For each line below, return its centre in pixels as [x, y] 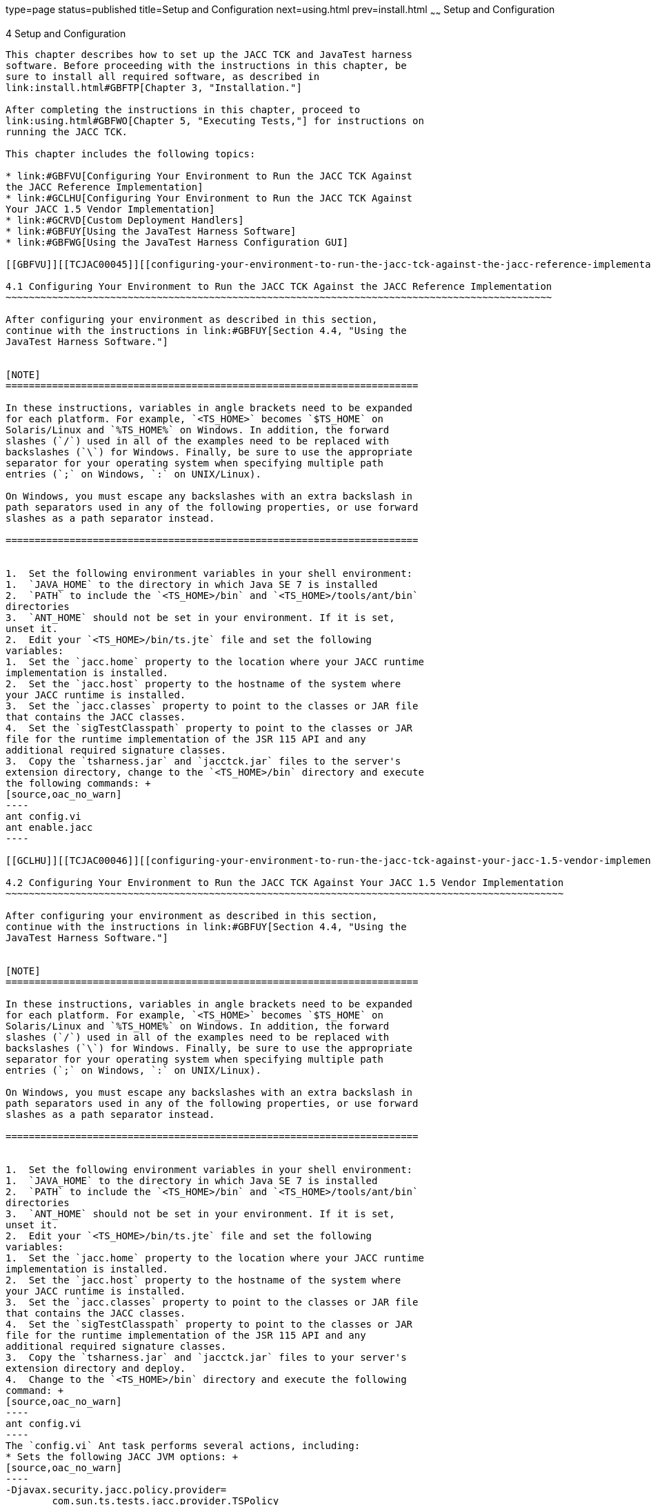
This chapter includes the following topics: [131, 154]
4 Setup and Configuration [66, 33]
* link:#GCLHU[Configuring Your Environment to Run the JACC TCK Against [209, 198]
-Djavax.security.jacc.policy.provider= [116, 1489]
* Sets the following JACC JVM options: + [122, 1456]
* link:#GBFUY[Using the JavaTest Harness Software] [151, 231]
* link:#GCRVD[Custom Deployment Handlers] [125, 220]
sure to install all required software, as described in [163, 76]
